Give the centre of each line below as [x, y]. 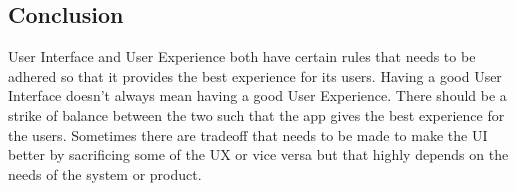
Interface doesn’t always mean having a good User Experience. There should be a [257, 95]
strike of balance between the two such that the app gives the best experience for [256, 114]
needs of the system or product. [105, 173]
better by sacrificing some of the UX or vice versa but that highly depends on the [258, 154]
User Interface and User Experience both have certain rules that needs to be [242, 56]
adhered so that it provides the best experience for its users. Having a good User [255, 75]
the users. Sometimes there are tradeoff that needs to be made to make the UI [248, 134]
